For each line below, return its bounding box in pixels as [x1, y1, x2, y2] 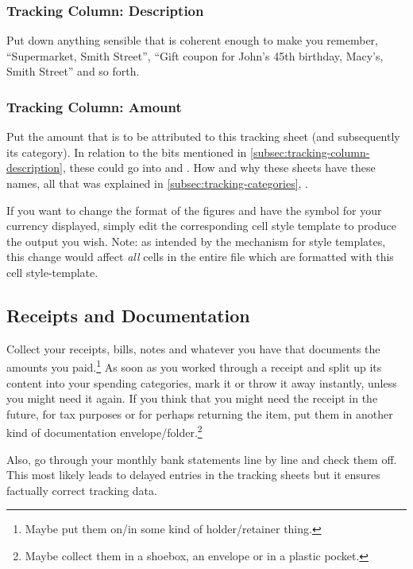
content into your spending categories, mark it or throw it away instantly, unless [6, 374, 397, 391]
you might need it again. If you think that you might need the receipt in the [6, 390, 378, 407]
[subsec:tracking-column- [250, 143, 370, 160]
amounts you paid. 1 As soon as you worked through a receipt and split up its [6, 357, 382, 376]
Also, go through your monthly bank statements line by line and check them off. [6, 450, 397, 467]
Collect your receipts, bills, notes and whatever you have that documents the [6, 340, 380, 357]
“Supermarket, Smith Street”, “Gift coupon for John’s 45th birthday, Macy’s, [6, 47, 384, 64]
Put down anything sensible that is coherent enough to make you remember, [6, 32, 378, 49]
